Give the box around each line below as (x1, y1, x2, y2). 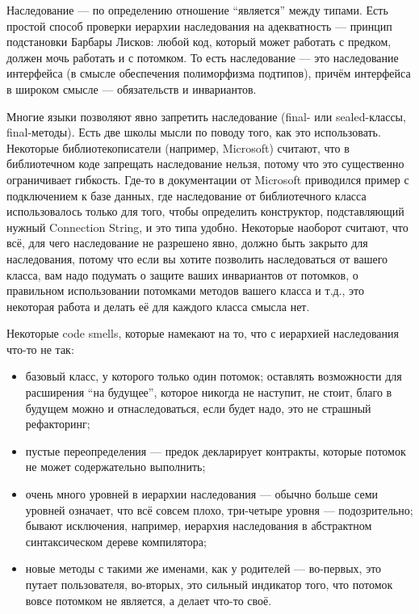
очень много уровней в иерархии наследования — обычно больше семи (25, 486, 379, 503)
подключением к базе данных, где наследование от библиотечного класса (6, 187, 367, 204)
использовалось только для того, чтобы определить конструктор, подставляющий (6, 203, 404, 220)
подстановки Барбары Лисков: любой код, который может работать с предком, (6, 33, 392, 50)
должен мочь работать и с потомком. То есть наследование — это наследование (6, 48, 399, 65)
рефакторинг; (25, 415, 90, 432)
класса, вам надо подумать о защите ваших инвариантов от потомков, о (6, 266, 358, 283)
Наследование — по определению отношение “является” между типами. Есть (6, 2, 388, 18)
